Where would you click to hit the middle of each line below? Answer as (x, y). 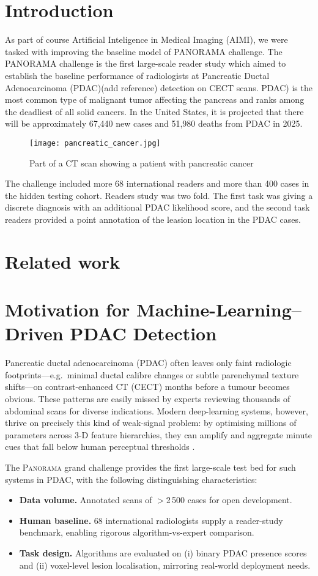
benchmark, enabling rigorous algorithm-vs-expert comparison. (137, 532)
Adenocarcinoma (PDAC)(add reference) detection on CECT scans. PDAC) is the (159, 87)
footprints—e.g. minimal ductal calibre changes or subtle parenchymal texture (152, 374)
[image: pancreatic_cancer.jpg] (95, 143)
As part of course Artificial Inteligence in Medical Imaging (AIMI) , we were (146, 39)
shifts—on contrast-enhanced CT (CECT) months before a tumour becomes (147, 387)
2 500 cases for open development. (229, 500)
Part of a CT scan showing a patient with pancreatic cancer (142, 163)
